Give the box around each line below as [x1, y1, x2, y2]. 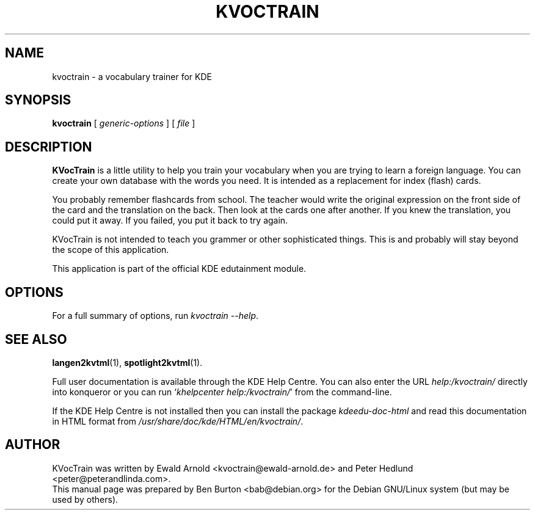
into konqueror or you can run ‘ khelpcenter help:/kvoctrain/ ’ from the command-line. [52, 386, 392, 397]
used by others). [52, 494, 118, 505]
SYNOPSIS [5, 92, 71, 108]
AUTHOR [5, 437, 60, 453]
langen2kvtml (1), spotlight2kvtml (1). [52, 357, 203, 368]
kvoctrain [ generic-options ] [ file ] [52, 118, 195, 129]
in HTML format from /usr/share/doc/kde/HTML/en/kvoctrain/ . [52, 415, 304, 426]
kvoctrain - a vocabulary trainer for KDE [52, 71, 212, 82]
